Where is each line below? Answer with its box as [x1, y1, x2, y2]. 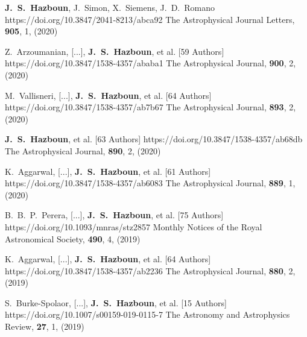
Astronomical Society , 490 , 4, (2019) [5, 232, 141, 245]
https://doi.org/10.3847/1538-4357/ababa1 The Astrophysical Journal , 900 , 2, [5, 57, 296, 69]
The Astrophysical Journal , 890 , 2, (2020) [5, 144, 161, 157]
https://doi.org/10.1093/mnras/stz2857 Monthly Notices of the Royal [5, 220, 262, 233]
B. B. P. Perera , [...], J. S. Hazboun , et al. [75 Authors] [5, 209, 224, 221]
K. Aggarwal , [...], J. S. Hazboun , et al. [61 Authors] [5, 165, 211, 177]
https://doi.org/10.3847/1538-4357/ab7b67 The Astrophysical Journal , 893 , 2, [5, 101, 296, 113]
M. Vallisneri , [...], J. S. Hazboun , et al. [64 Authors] [5, 89, 212, 101]
